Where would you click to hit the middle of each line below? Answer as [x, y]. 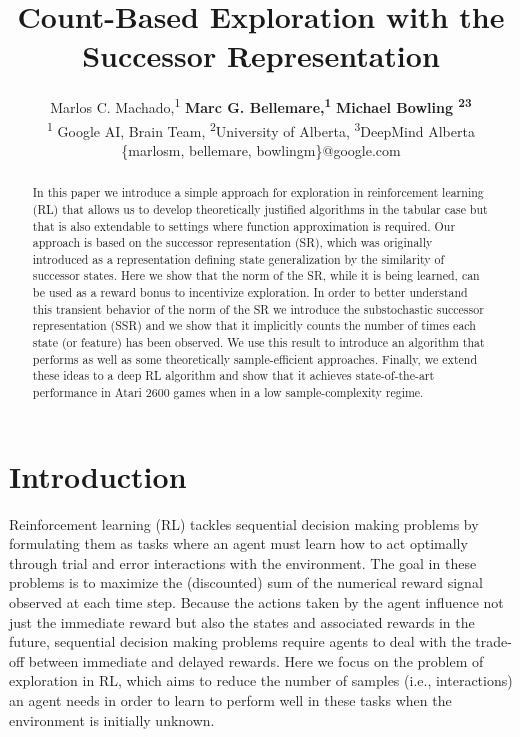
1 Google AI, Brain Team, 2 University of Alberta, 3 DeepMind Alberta [261, 129]
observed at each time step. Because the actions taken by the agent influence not [256, 602]
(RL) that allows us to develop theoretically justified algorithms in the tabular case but [260, 208]
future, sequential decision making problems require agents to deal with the [240, 641]
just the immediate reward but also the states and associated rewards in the [242, 621]
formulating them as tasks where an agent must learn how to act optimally [238, 543]
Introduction [98, 475]
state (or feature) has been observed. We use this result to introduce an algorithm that [258, 342]
